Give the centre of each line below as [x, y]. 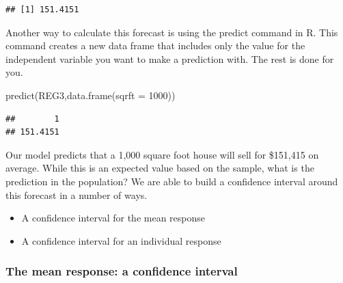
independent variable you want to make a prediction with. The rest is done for [170, 58]
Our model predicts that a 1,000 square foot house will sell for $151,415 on [162, 154]
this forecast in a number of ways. [77, 194]
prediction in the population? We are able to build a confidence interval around [172, 181]
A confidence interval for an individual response [121, 240]
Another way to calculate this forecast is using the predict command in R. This [172, 32]
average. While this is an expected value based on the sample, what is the [160, 168]
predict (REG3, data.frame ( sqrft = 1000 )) [91, 95]
